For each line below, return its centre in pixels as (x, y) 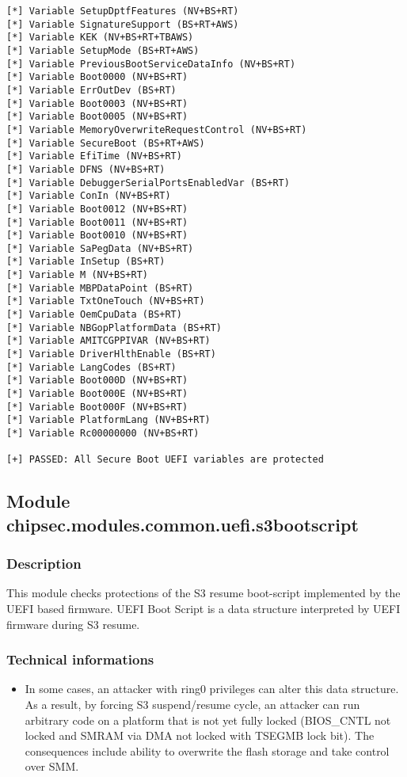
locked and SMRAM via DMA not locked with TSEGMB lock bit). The (200, 735)
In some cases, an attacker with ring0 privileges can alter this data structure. (212, 689)
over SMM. (52, 766)
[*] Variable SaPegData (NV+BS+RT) (100, 248)
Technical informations (80, 659)
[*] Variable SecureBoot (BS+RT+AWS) (106, 143)
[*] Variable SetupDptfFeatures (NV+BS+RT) (123, 11)
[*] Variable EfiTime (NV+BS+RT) (94, 156)
